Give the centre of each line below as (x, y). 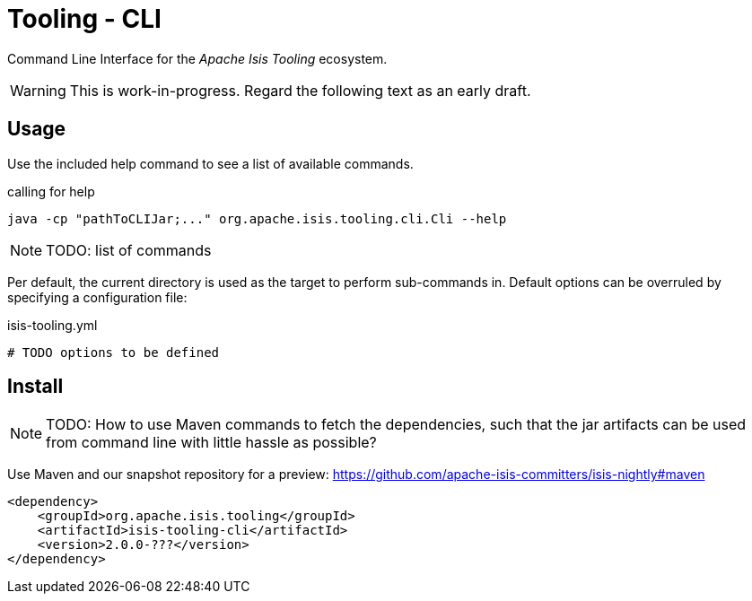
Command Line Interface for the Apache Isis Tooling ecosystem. (197, 58)
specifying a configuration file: (97, 297)
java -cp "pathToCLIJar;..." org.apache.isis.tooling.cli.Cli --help (257, 218)
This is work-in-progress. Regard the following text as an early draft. (300, 90)
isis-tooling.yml (52, 325)
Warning (38, 90)
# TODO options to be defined (114, 352)
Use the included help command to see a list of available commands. (210, 163)
